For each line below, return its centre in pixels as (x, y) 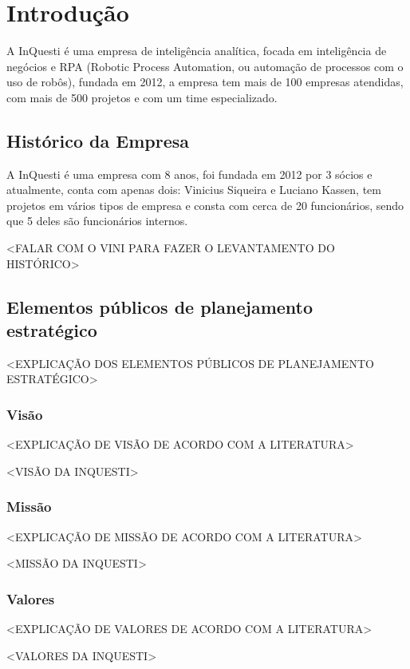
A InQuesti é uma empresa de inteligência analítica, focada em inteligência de (197, 51)
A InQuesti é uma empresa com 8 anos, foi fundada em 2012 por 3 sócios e (189, 174)
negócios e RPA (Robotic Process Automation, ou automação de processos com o (205, 66)
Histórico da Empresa (98, 140)
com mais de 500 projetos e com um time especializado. (142, 97)
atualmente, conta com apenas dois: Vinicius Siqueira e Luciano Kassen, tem (194, 190)
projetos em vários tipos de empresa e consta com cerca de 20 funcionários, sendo (205, 205)
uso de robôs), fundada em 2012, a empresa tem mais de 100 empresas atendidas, (205, 82)
